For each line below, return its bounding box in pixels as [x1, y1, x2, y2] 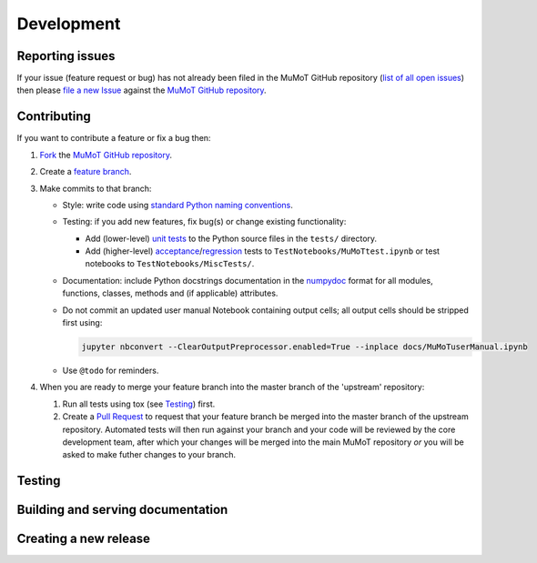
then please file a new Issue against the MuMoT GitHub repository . [16, 85, 268, 96]
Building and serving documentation [16, 502, 228, 518]
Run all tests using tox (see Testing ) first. [62, 398, 216, 409]
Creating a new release [16, 531, 150, 547]
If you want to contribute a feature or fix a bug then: [16, 133, 211, 144]
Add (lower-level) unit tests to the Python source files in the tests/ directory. [85, 233, 378, 244]
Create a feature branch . [39, 166, 132, 177]
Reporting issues [16, 48, 116, 64]
